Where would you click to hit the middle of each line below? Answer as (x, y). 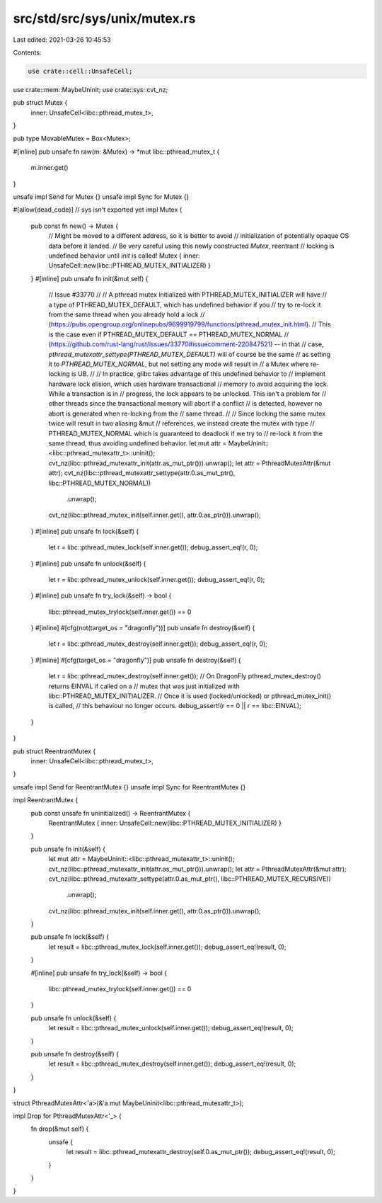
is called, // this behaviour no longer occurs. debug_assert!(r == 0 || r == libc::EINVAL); (175, 706)
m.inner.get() (50, 168)
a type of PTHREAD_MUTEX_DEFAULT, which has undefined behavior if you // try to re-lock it (185, 304)
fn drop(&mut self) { (60, 1129)
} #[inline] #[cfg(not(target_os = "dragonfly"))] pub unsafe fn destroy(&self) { (143, 628)
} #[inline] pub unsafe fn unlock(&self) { (88, 564)
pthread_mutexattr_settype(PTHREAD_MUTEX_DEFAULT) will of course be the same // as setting (190, 354)
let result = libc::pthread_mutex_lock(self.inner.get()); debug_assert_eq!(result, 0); (167, 947)
